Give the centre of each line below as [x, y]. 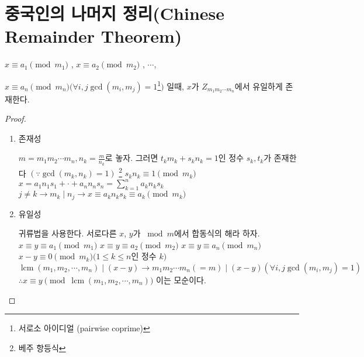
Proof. [15, 119]
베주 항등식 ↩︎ [42, 347]
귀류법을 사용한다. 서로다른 [67, 233]
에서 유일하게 [259, 86]
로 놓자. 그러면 [131, 158]
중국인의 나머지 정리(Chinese [115, 13]
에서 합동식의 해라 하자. [217, 233]
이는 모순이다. [181, 279]
